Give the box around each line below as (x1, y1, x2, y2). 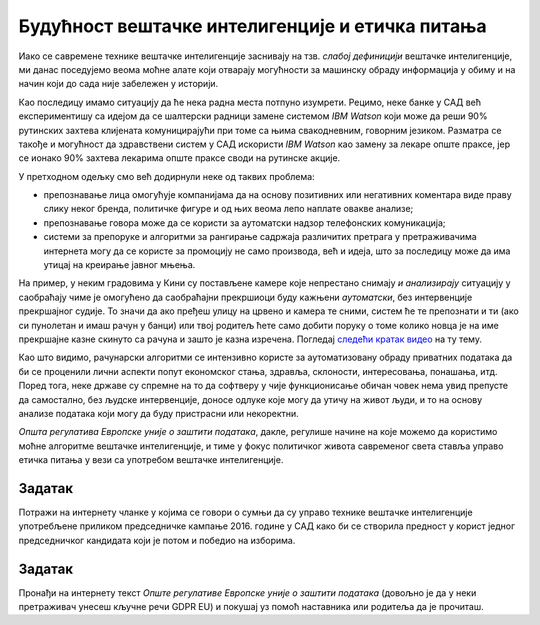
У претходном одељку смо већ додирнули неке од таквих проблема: (18, 170, 315, 182)
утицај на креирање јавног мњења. (43, 259, 196, 271)
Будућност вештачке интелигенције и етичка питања (18, 15, 487, 37)
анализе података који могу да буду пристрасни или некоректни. (18, 407, 299, 419)
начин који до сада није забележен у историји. (18, 78, 219, 90)
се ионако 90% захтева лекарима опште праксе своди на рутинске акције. (18, 152, 341, 164)
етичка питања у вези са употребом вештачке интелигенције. (18, 454, 284, 466)
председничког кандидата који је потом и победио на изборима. (18, 534, 296, 546)
